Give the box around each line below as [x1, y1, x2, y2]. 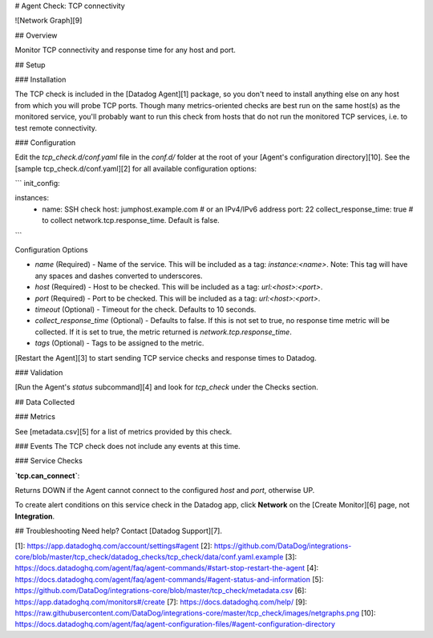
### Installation [14, 75, 67, 84]
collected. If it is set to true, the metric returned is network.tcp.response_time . [34, 327, 292, 337]
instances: [14, 193, 50, 203]
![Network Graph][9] [14, 16, 83, 26]
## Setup [14, 60, 46, 70]
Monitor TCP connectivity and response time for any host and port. [14, 45, 237, 55]
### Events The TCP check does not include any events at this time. [14, 441, 241, 450]
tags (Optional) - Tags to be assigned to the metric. [34, 338, 204, 348]
